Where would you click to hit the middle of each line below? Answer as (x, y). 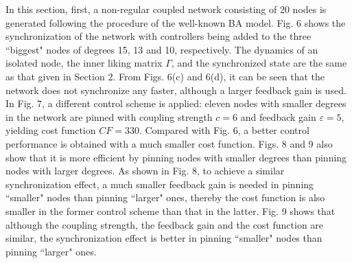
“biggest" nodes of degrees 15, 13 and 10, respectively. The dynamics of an (162, 49)
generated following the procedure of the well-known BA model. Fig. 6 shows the (176, 22)
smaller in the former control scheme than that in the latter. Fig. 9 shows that (171, 210)
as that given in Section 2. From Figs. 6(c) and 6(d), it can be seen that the (165, 76)
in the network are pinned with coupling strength (109, 116)
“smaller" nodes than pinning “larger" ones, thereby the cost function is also (165, 197)
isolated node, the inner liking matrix (84, 63)
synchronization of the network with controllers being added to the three (159, 36)
